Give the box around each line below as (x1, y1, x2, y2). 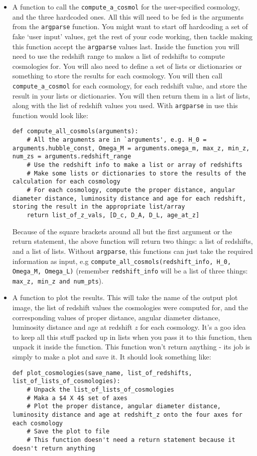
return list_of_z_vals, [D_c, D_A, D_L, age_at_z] (27, 212, 200, 219)
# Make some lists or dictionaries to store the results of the (27, 169, 246, 177)
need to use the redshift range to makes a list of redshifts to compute (12, 51, 225, 61)
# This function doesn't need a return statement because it (27, 436, 235, 443)
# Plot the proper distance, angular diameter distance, (27, 403, 221, 410)
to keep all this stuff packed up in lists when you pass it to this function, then (12, 331, 252, 342)
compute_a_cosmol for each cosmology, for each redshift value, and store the (12, 80, 247, 90)
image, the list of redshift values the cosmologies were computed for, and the (12, 302, 248, 313)
